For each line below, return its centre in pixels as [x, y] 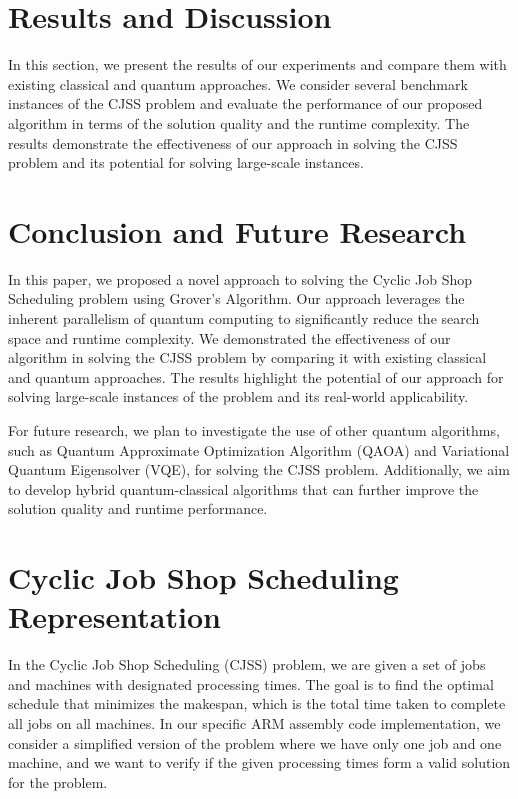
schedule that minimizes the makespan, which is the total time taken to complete [257, 703]
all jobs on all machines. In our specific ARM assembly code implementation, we [254, 723]
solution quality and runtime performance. [138, 508]
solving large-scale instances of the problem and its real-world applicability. [238, 396]
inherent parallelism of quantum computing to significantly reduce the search [244, 318]
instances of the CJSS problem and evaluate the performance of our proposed [245, 103]
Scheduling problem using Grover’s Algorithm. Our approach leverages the [236, 298]
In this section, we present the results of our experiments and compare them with [257, 64]
